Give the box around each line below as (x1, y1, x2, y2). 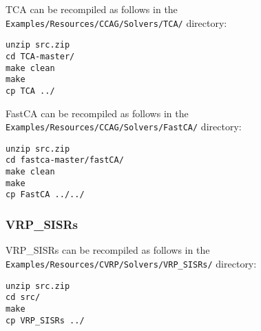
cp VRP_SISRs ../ (6, 315, 85, 325)
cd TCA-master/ (6, 51, 75, 61)
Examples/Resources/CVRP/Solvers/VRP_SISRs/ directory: (6, 256, 257, 270)
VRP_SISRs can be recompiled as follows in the (6, 243, 210, 257)
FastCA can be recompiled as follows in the (6, 106, 189, 120)
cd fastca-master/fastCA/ (6, 155, 124, 165)
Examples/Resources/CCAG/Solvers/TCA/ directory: (6, 15, 227, 30)
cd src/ (6, 292, 41, 303)
